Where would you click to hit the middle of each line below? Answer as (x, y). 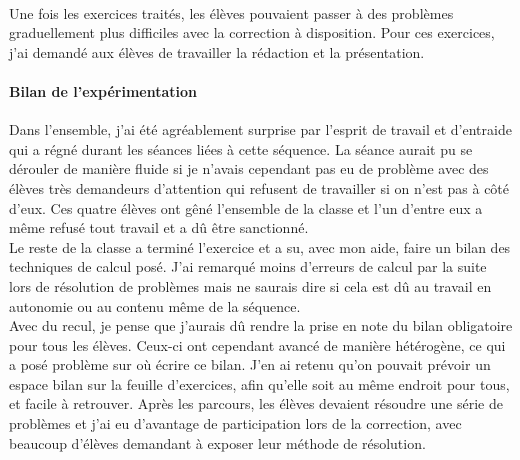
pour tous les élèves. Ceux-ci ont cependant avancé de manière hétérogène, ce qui (257, 344)
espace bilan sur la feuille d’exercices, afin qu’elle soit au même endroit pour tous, (259, 383)
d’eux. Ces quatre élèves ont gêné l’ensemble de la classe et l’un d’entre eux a (246, 207)
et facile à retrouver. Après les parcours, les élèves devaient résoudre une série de (256, 403)
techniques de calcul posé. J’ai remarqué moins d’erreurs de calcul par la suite (248, 266)
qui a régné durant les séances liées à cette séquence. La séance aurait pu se (241, 148)
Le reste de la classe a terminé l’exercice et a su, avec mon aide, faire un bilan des (260, 246)
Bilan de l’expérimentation (103, 90)
